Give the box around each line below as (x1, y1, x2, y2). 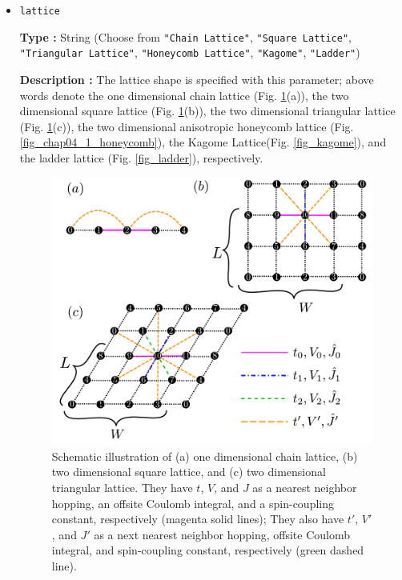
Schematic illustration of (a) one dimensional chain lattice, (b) (51, 447, 358, 464)
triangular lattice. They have (51, 479, 193, 496)
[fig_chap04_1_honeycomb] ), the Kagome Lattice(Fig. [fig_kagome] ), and (19, 134, 387, 150)
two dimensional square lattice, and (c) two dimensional (51, 463, 326, 480)
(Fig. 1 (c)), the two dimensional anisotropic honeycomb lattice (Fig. (19, 118, 354, 134)
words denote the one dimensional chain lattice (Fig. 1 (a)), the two (19, 86, 349, 103)
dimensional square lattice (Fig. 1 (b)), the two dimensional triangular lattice (19, 102, 396, 119)
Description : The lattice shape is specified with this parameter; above (19, 70, 374, 87)
